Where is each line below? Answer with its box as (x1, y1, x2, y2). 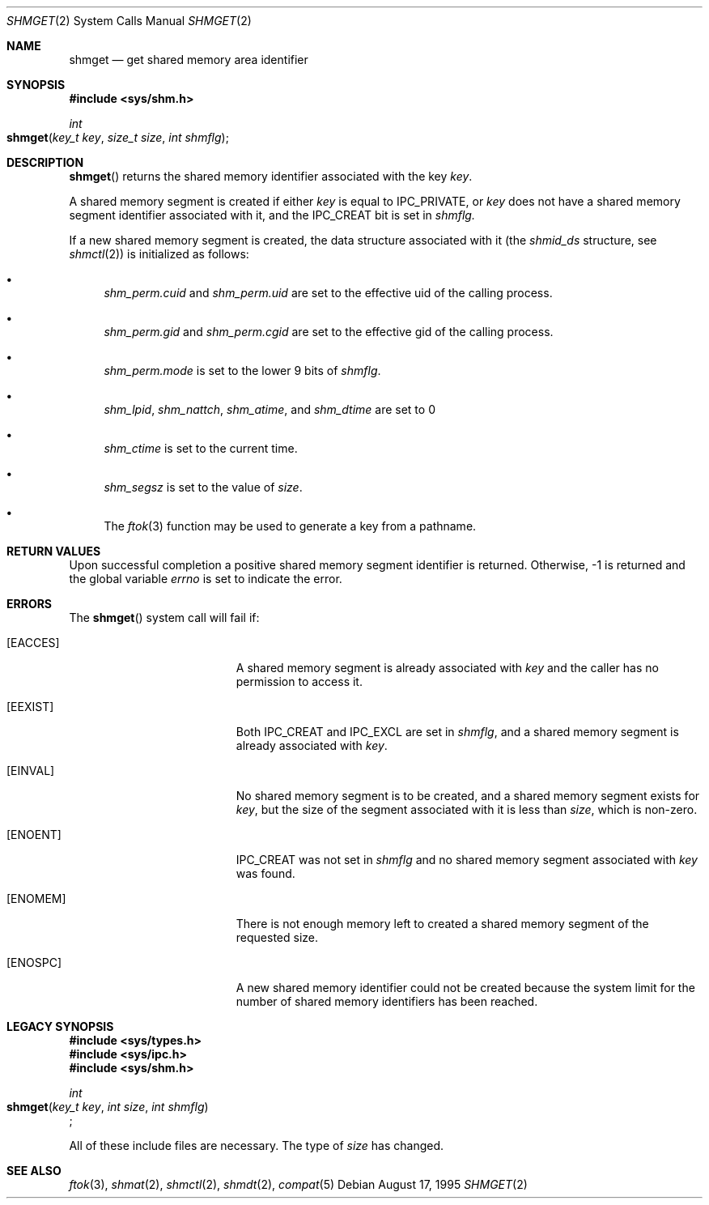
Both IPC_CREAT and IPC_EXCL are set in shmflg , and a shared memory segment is (236, 725, 679, 739)
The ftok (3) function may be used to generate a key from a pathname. (104, 519, 477, 533)
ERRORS (6, 597, 53, 611)
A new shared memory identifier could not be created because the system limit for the (236, 981, 695, 994)
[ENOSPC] (6, 956, 62, 969)
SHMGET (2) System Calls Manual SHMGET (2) (6, 14, 252, 28)
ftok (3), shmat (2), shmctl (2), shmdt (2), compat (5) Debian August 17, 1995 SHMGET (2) (69, 1177, 528, 1191)
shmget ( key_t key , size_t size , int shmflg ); (6, 130, 229, 144)
